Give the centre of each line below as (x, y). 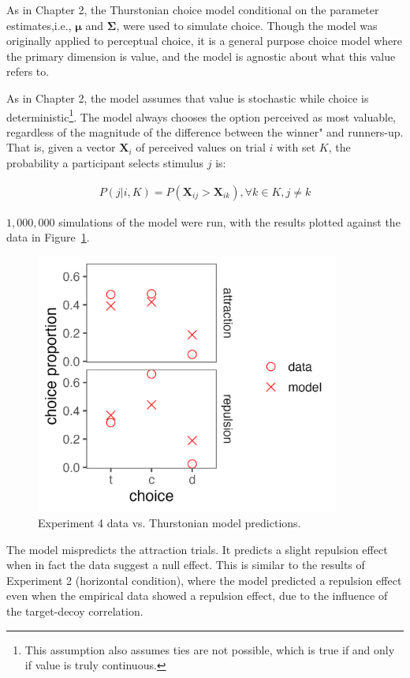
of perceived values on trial (201, 147)
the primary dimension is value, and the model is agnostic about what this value (201, 56)
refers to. (28, 71)
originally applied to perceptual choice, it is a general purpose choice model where (205, 41)
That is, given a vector (61, 147)
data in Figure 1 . (48, 237)
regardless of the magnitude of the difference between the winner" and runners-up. (205, 131)
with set (296, 147)
